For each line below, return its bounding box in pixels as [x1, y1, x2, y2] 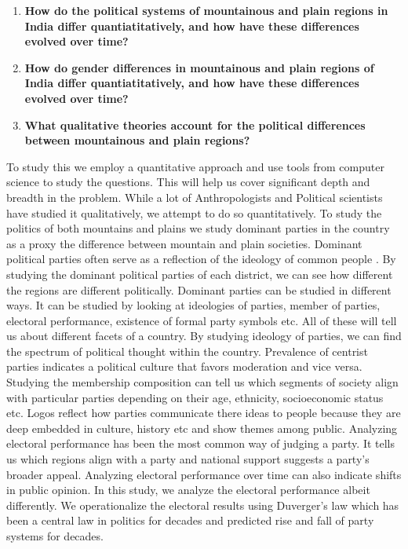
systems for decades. [6, 528, 104, 544]
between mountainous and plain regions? [24, 132, 250, 148]
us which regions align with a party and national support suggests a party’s [6, 451, 370, 467]
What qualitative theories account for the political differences [24, 116, 366, 133]
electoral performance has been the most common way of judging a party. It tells [6, 435, 395, 452]
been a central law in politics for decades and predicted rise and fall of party [6, 512, 374, 529]
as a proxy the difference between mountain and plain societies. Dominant [6, 235, 362, 251]
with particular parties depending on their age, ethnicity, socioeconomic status [6, 389, 384, 405]
